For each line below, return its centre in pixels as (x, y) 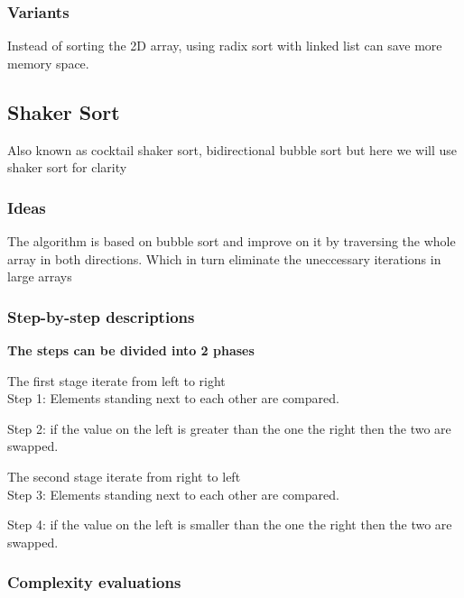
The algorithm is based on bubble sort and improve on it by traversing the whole (232, 241)
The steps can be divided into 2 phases (131, 350)
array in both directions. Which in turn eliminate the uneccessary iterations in (224, 258)
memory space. (48, 63)
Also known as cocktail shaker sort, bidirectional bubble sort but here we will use (232, 149)
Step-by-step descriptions (101, 316)
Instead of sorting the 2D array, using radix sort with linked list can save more (225, 46)
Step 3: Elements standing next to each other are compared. (173, 494)
